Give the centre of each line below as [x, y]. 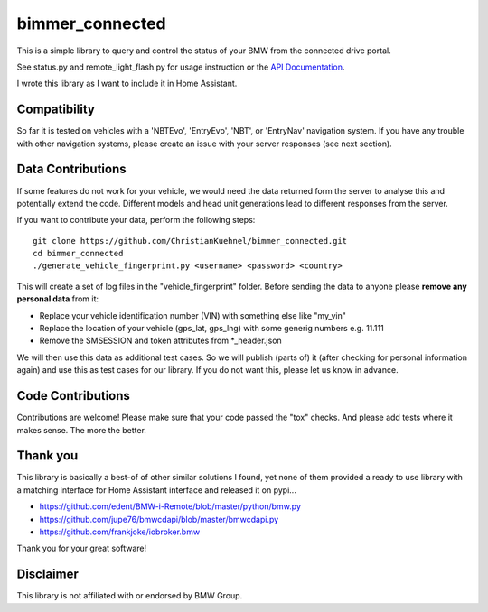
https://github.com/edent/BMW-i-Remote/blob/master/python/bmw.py [170, 506]
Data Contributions [71, 169]
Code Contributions [74, 396]
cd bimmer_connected [78, 254]
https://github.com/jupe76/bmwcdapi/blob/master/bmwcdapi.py [159, 519]
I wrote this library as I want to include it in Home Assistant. [127, 83]
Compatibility [56, 110]
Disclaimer [47, 575]
